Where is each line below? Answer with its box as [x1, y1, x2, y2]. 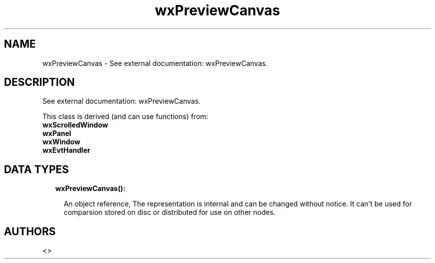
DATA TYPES [4, 163, 69, 176]
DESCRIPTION [4, 76, 75, 89]
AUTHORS [4, 225, 56, 238]
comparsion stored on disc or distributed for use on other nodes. [64, 208, 276, 217]
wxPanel [42, 129, 72, 138]
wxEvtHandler [42, 146, 90, 155]
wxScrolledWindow [42, 121, 108, 130]
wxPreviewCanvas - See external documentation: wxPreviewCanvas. [42, 59, 268, 67]
